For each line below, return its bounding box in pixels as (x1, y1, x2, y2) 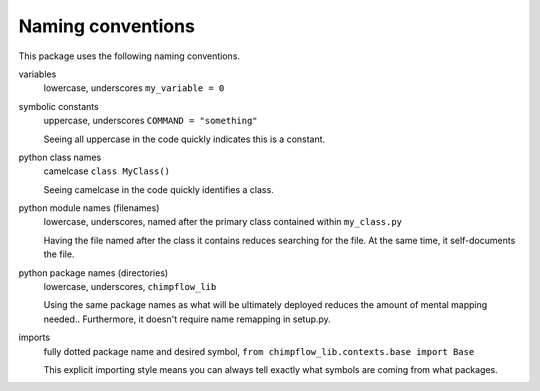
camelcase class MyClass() (43, 165, 170, 177)
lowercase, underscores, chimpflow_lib (43, 281, 217, 293)
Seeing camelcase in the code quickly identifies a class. (43, 183, 274, 195)
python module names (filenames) (18, 202, 160, 214)
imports (18, 331, 50, 344)
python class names (18, 151, 102, 163)
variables (18, 68, 57, 80)
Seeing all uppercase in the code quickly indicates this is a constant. (43, 133, 326, 145)
